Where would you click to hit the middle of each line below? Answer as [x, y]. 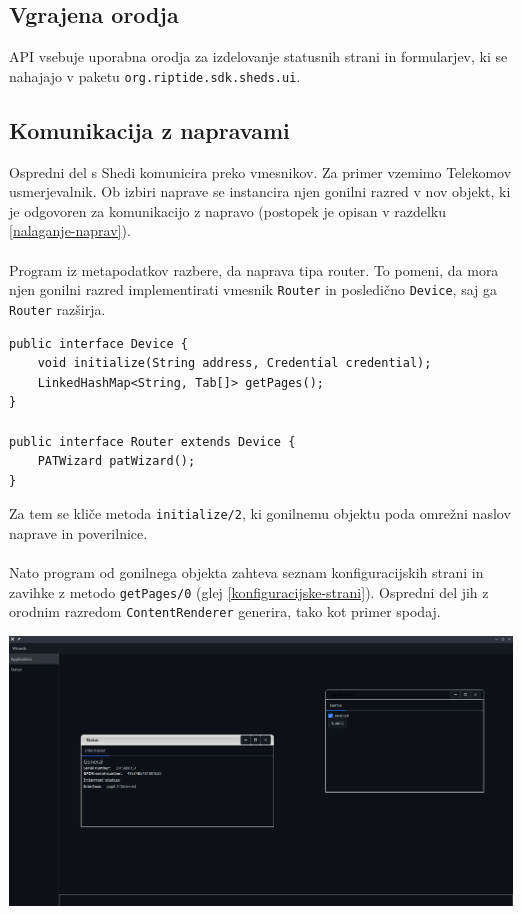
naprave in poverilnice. [78, 532]
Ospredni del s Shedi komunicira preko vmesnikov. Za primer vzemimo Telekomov [260, 171]
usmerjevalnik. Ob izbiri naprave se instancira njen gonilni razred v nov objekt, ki [260, 191]
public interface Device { [98, 343]
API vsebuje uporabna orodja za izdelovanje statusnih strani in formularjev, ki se [258, 56]
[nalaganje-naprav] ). [70, 230]
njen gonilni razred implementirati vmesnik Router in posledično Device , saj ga [253, 289]
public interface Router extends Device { [152, 441]
